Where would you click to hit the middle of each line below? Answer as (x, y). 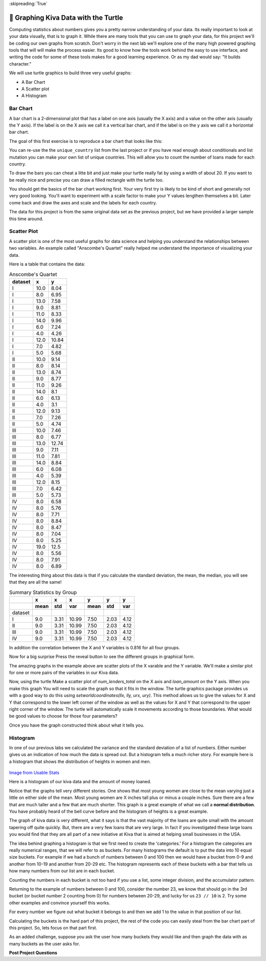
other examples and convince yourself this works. (60, 903)
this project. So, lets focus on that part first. (53, 928)
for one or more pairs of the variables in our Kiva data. (64, 673)
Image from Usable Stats (34, 773)
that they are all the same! (35, 582)
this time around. (26, 219)
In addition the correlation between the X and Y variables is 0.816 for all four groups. (95, 647)
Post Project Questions (33, 953)
